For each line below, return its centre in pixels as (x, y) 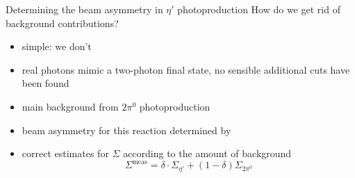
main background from (70, 106)
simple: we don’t (57, 46)
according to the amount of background (207, 153)
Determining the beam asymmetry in (84, 9)
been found (46, 83)
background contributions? (62, 23)
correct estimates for (65, 153)
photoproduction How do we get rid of (259, 9)
